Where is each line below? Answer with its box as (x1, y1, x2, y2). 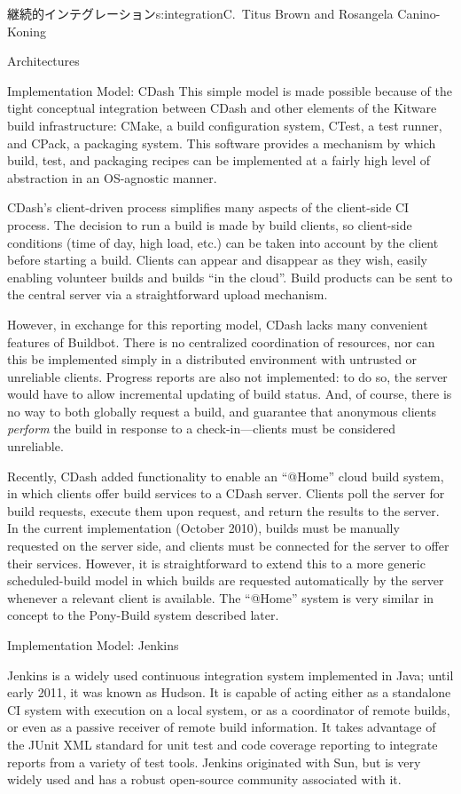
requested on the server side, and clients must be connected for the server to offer (7, 536, 449, 555)
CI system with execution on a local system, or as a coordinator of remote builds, (7, 700, 450, 719)
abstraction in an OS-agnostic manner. (7, 168, 217, 187)
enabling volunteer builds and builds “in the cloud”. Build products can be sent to (7, 267, 453, 286)
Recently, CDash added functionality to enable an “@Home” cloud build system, (7, 466, 444, 485)
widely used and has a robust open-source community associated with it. (7, 770, 402, 789)
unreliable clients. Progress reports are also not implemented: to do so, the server (7, 367, 448, 385)
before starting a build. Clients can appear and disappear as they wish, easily (7, 250, 427, 269)
